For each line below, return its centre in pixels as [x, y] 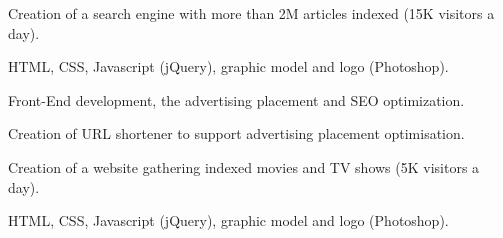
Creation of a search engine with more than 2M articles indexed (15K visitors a [251, 13]
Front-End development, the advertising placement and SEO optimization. [236, 99]
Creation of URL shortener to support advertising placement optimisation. [236, 133]
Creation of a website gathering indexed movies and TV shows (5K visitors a [244, 166]
